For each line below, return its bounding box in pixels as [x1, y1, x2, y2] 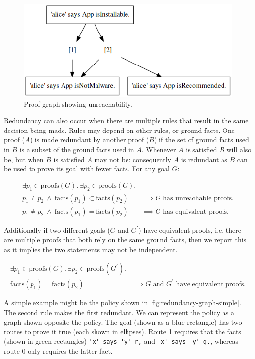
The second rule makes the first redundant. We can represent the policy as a [4, 307, 234, 317]
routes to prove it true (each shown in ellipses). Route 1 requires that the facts [4, 326, 241, 336]
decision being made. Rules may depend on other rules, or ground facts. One [4, 125, 235, 135]
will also [226, 144, 252, 154]
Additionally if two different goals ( [4, 225, 110, 235]
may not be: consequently [94, 154, 171, 164]
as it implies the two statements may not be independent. [4, 244, 178, 254]
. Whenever [141, 144, 176, 154]
